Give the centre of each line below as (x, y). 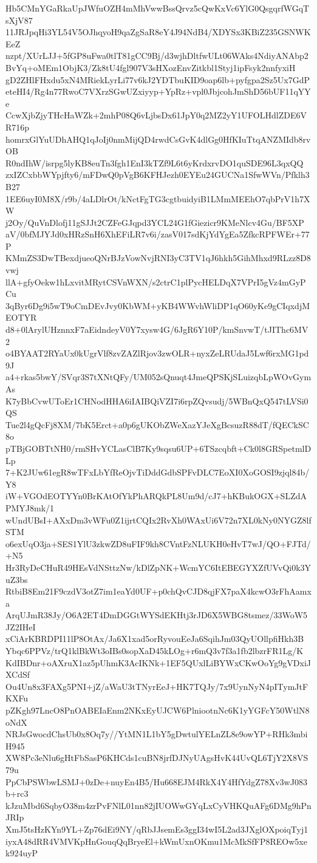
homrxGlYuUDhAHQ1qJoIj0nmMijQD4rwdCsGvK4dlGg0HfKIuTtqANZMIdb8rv (158, 139)
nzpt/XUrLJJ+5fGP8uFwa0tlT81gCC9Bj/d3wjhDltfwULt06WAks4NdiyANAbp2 (157, 56)
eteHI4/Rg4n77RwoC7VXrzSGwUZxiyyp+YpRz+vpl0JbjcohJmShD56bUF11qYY (158, 91)
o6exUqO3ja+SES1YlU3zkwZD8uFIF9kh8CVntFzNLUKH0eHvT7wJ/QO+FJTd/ (158, 543)
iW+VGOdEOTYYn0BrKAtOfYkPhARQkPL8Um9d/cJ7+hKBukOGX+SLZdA (156, 496)
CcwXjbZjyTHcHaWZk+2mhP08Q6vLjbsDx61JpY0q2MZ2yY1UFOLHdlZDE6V (156, 115)
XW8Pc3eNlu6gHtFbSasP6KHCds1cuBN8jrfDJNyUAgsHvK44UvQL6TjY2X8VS (157, 758)
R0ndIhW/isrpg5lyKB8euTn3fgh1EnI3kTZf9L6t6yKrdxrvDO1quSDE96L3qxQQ (155, 162)
